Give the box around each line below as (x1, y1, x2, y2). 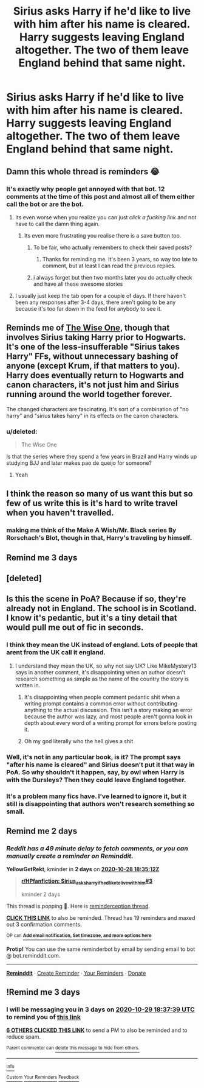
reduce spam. (6, 1033, 41, 1040)
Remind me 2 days (6, 826, 78, 836)
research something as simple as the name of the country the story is (15, 675, 189, 682)
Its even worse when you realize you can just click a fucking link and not (15, 213, 197, 221)
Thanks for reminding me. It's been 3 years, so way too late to (42, 255, 197, 263)
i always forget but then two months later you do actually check (33, 274, 192, 281)
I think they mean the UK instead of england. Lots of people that (6, 641, 198, 649)
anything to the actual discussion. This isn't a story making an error (24, 706, 193, 713)
